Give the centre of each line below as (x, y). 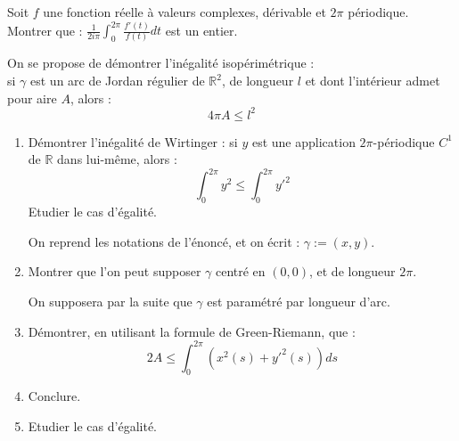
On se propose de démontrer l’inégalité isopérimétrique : (161, 63)
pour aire (32, 98)
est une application (303, 141)
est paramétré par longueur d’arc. (299, 301)
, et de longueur (352, 271)
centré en (240, 271)
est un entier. (201, 30)
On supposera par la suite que (110, 301)
